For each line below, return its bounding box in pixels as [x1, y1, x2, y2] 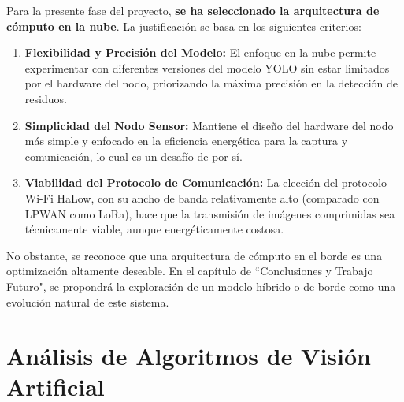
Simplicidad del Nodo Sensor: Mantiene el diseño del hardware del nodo [24, 117, 394, 133]
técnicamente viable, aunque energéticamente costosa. [24, 221, 284, 237]
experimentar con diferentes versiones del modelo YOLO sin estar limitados [24, 59, 390, 76]
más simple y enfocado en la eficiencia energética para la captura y [24, 132, 348, 149]
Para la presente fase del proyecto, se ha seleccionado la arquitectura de [6, 2, 380, 18]
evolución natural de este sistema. [6, 293, 169, 310]
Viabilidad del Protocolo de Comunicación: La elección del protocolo [24, 174, 387, 191]
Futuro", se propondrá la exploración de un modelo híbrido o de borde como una [6, 277, 396, 294]
